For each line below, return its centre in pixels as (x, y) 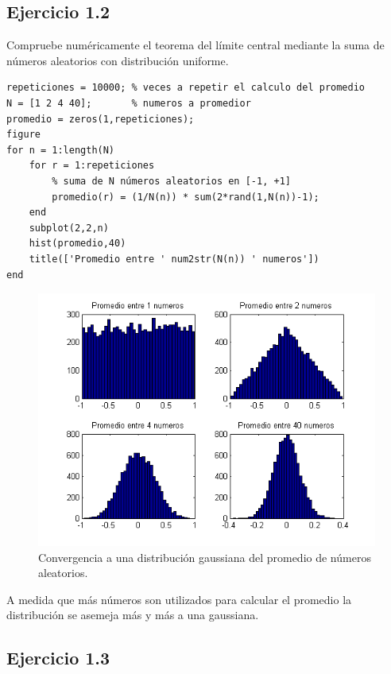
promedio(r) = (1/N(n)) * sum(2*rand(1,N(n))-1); (186, 197)
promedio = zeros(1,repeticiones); (101, 119)
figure (23, 135)
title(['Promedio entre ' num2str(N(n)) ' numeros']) (174, 259)
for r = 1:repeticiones (92, 166)
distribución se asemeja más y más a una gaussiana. (133, 615)
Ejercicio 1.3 (58, 658)
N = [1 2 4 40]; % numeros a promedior (129, 103)
